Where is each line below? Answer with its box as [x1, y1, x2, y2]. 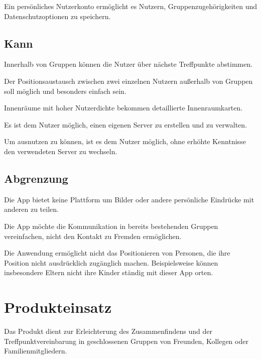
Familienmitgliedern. [4, 345, 67, 356]
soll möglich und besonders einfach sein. [4, 85, 126, 96]
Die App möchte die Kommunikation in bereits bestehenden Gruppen [4, 220, 218, 231]
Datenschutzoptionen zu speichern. [4, 11, 111, 21]
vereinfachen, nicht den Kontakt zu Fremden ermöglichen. [4, 230, 182, 241]
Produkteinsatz [4, 297, 112, 317]
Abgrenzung [4, 170, 68, 186]
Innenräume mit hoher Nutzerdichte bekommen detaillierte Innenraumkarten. [4, 102, 243, 113]
